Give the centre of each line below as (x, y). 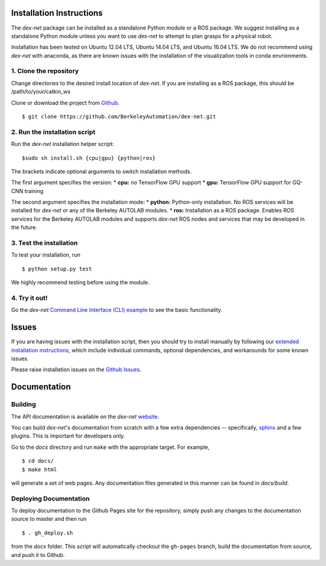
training (34, 191)
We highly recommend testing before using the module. (80, 282)
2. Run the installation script (53, 132)
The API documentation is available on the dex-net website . (85, 416)
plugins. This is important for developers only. (68, 436)
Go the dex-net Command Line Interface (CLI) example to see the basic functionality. (117, 310)
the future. (24, 227)
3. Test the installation (44, 243)
